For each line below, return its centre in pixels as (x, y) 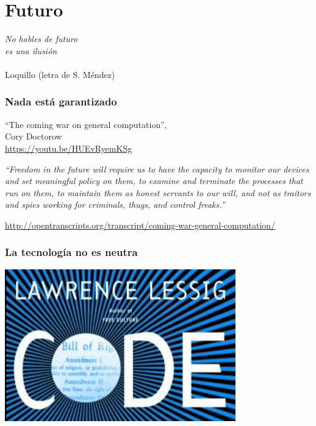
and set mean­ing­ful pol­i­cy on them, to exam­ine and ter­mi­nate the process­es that (154, 181)
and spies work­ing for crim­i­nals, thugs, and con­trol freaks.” (115, 204)
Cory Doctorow (34, 136)
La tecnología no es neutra (71, 252)
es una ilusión (31, 50)
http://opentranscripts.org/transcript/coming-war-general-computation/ (140, 225)
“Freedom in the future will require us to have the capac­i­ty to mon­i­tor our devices (157, 169)
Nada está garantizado (61, 101)
